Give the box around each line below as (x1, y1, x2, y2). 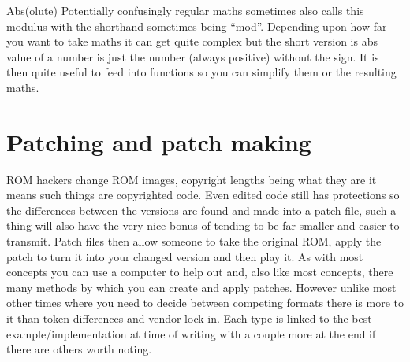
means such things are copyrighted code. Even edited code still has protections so (6, 187, 400, 203)
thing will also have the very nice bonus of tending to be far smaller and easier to (6, 217, 400, 234)
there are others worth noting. (6, 341, 152, 357)
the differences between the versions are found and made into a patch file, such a (6, 201, 397, 218)
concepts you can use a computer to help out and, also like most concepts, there (6, 264, 393, 280)
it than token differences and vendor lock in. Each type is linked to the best (6, 310, 372, 327)
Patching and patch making (6, 125, 311, 157)
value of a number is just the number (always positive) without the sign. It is (6, 48, 379, 65)
